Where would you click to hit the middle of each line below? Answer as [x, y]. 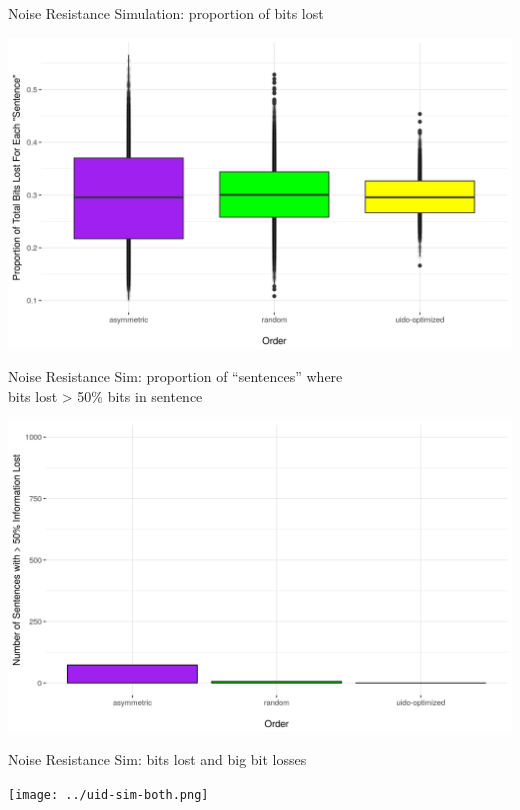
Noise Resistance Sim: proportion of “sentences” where [175, 376]
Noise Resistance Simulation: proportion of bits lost [166, 13]
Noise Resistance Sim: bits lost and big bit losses [157, 759]
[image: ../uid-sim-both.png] [108, 794]
